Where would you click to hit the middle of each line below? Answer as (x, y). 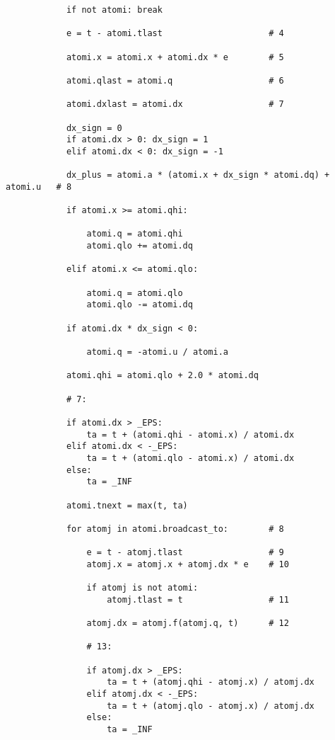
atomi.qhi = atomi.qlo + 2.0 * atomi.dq (162, 376)
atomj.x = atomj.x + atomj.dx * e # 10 (188, 564)
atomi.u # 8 (39, 187)
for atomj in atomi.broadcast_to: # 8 (175, 529)
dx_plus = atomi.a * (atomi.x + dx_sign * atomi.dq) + (198, 175)
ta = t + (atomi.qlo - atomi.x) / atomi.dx (190, 458)
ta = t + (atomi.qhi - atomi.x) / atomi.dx (190, 434)
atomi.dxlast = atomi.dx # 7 (175, 104)
